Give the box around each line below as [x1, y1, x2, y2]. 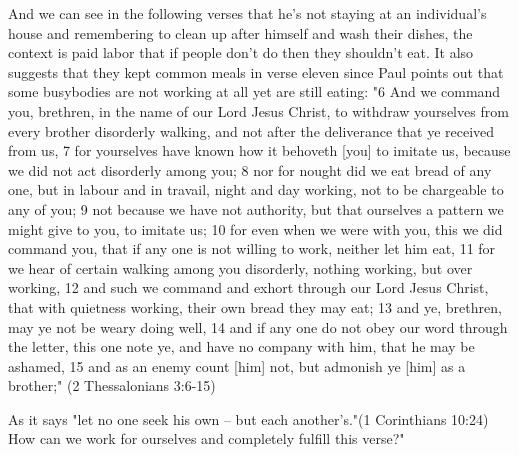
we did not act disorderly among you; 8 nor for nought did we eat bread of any [8, 159, 492, 180]
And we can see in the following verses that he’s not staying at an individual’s [8, 3, 487, 23]
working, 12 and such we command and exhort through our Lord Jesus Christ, [8, 277, 489, 298]
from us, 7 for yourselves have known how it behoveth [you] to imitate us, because [8, 140, 511, 161]
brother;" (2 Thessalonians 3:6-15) [8, 375, 216, 396]
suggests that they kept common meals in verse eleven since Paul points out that [8, 61, 504, 82]
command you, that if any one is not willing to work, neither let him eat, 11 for [8, 238, 496, 259]
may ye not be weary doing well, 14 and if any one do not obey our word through [8, 316, 508, 337]
